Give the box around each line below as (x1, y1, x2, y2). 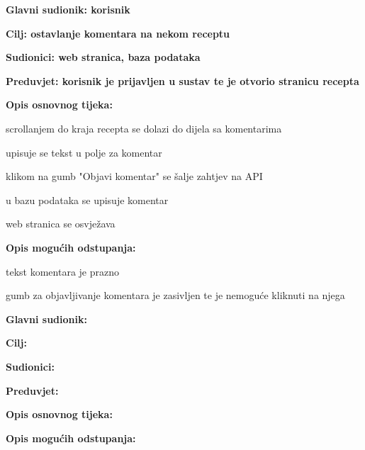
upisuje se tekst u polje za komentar (6, 145, 162, 159)
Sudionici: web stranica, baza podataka (6, 50, 201, 64)
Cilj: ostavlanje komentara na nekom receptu (6, 26, 230, 40)
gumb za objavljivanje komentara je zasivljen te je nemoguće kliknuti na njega (6, 288, 345, 303)
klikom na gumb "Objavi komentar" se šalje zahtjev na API (6, 169, 263, 184)
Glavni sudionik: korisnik (6, 2, 130, 16)
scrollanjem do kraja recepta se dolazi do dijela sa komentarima (6, 120, 282, 135)
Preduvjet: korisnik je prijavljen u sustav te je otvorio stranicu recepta (6, 73, 359, 88)
